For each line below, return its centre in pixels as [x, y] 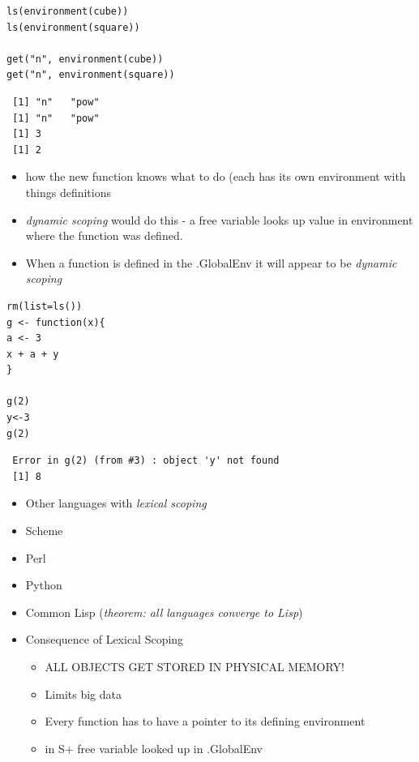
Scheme [44, 531]
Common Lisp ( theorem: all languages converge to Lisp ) [164, 612]
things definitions [68, 192]
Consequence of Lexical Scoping [105, 639]
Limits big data [83, 694]
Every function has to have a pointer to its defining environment [205, 721]
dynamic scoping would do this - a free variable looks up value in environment [219, 219]
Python [44, 585]
